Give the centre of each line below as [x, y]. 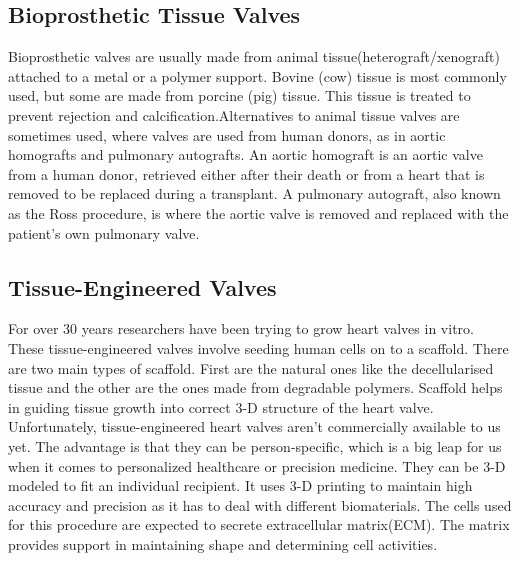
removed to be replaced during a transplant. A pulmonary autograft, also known [254, 193]
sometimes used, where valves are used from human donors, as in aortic [227, 134]
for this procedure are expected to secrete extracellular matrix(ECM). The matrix [259, 524]
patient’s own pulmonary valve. [104, 232]
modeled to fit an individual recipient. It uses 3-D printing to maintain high [240, 485]
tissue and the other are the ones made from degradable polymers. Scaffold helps [255, 387]
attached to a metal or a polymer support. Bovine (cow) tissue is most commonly [257, 75]
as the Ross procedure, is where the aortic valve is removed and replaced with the [258, 212]
